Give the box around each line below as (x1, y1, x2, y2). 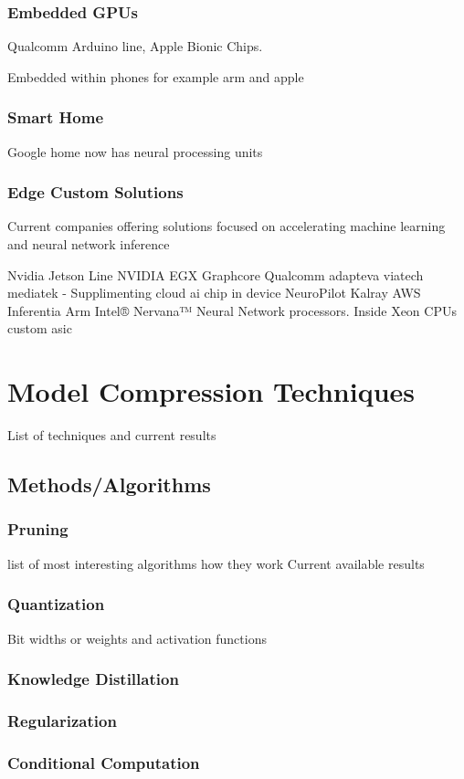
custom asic (7, 319, 72, 338)
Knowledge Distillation (7, 668, 179, 690)
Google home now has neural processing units (7, 142, 263, 161)
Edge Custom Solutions (7, 181, 184, 204)
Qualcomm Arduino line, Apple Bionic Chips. (7, 37, 263, 56)
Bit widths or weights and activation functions (7, 628, 267, 647)
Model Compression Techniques (7, 373, 416, 410)
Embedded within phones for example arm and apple (7, 67, 304, 86)
